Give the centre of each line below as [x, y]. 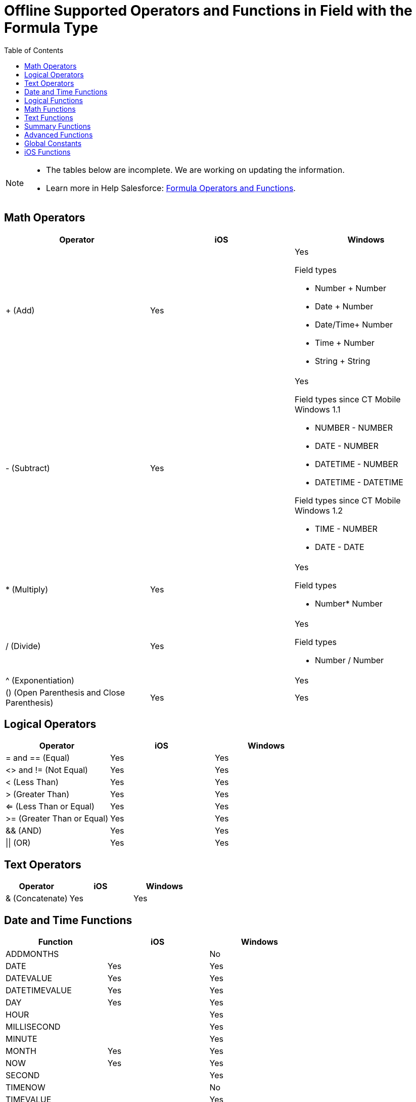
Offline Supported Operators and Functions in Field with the [208, 11]
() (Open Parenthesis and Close [65, 692]
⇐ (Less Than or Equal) [50, 807]
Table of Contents [34, 50]
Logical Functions [54, 100]
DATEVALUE [29, 978]
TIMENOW [26, 1088]
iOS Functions [48, 152]
